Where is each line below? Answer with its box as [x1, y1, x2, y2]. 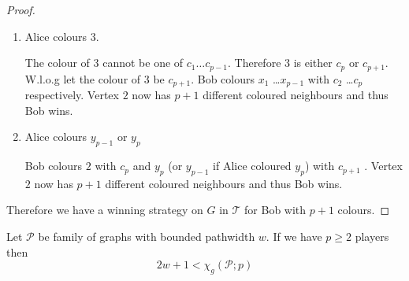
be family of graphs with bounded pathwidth [38, 228, 255, 245]
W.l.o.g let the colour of [24, 70, 141, 87]
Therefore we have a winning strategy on [6, 202, 203, 218]
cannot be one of [102, 54, 184, 71]
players [355, 228, 389, 245]
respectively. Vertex [24, 87, 119, 103]
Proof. [6, 2, 35, 17]
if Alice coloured [213, 157, 292, 174]
